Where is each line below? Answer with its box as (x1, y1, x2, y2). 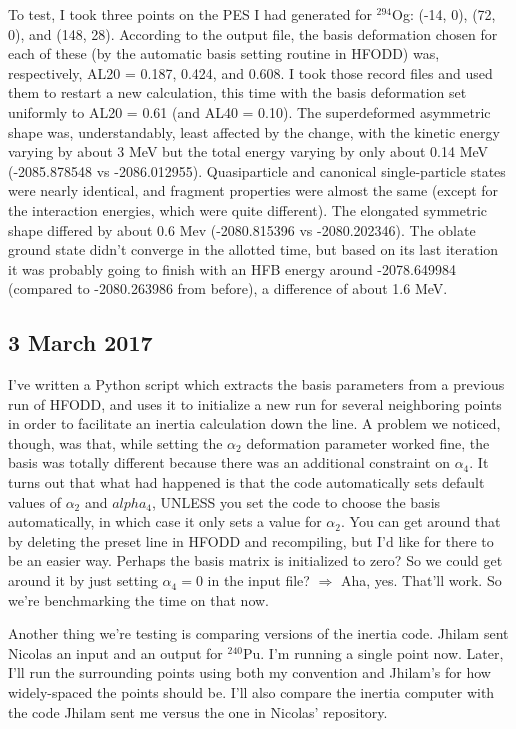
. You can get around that (341, 511, 501, 532)
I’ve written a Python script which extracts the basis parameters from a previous (8, 374, 505, 395)
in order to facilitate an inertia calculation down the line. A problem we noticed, (8, 413, 501, 434)
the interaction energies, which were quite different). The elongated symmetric (8, 199, 488, 220)
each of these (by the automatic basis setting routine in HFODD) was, (8, 43, 440, 64)
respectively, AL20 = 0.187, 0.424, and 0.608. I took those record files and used (8, 62, 493, 83)
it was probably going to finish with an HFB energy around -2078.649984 (8, 258, 456, 279)
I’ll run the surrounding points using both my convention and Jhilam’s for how (8, 662, 491, 683)
